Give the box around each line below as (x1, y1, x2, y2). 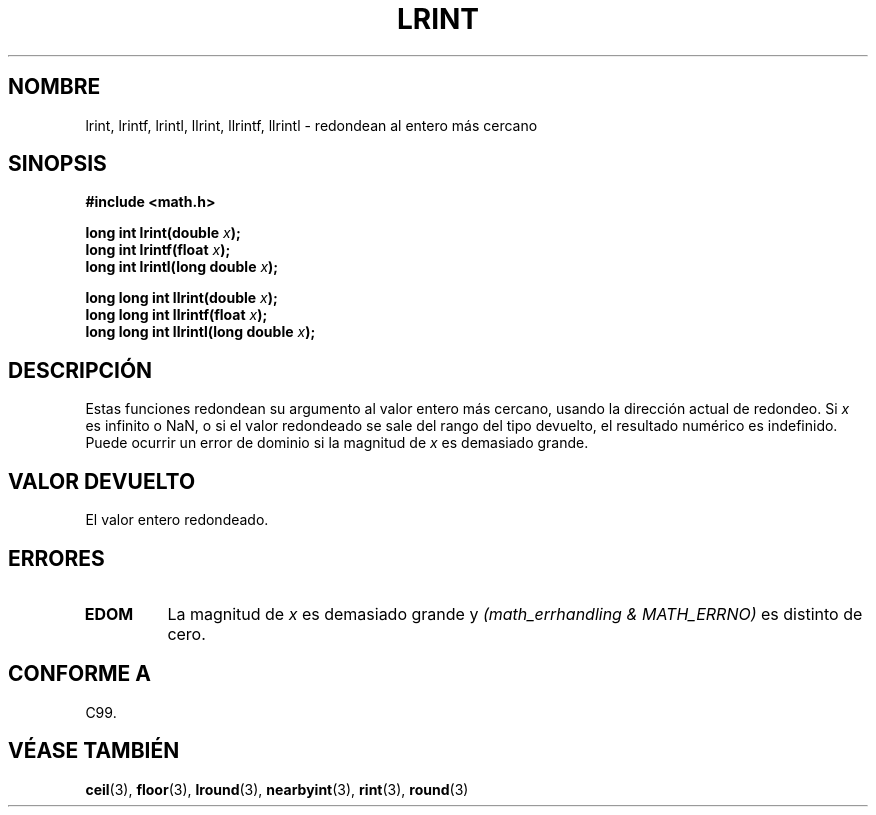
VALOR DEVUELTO (8, 468, 196, 494)
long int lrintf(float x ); (85, 241, 231, 259)
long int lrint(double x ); (85, 224, 241, 242)
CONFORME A (8, 661, 151, 687)
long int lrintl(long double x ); (85, 258, 279, 276)
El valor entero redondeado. (85, 511, 269, 529)
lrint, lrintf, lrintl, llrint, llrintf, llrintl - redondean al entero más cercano (85, 116, 538, 134)
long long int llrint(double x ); (85, 289, 278, 307)
